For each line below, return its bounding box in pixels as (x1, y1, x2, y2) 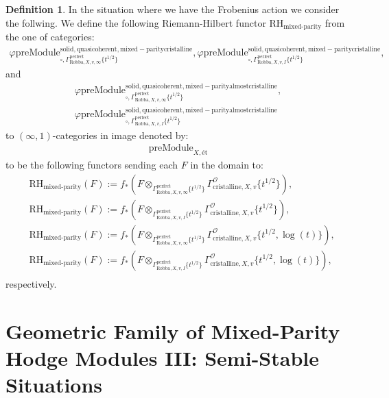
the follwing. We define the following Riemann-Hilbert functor (5, 15, 266, 29)
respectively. (5, 276, 57, 290)
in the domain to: (190, 158, 263, 172)
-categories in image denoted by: (52, 127, 189, 142)
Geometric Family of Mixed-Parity (5, 316, 340, 345)
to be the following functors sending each (5, 158, 178, 172)
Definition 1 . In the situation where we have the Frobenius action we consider (5, 2, 340, 16)
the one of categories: (5, 29, 95, 44)
